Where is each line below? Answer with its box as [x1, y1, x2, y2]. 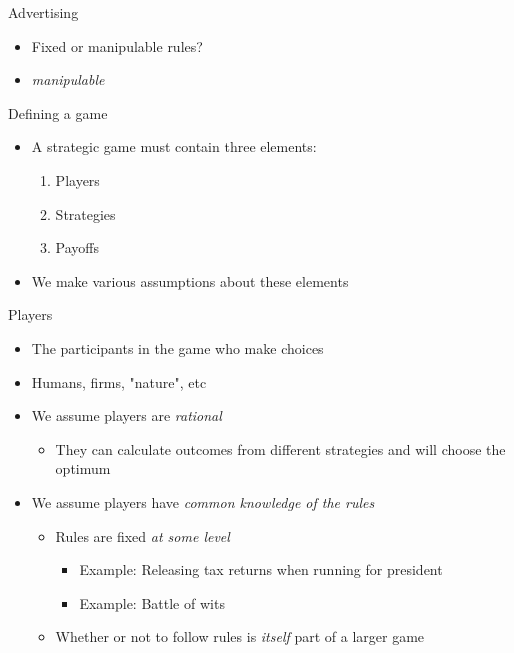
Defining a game [8, 102, 108, 123]
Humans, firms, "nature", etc [31, 371, 207, 392]
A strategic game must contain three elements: [31, 136, 317, 157]
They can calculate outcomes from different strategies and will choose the [55, 438, 506, 459]
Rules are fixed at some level [55, 525, 230, 546]
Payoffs [55, 237, 100, 258]
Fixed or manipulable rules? [31, 35, 203, 56]
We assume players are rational [31, 405, 222, 426]
